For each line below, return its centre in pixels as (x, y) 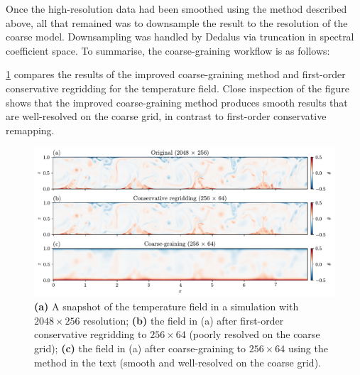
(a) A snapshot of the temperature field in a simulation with (167, 306)
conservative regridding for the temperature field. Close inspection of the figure (178, 88)
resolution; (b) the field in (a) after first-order (184, 320)
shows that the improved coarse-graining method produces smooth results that (177, 102)
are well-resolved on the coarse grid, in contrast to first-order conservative (166, 116)
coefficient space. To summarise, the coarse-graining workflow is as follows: (168, 50)
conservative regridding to (91, 334)
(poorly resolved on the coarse (255, 334)
